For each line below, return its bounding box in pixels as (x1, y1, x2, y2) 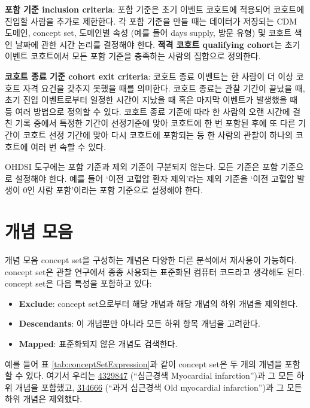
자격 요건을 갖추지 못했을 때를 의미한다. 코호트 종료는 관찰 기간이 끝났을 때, (23, 81, 305, 94)
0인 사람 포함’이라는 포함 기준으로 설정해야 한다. (23, 184, 203, 196)
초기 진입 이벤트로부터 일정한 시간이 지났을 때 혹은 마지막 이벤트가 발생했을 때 (5, 93, 298, 106)
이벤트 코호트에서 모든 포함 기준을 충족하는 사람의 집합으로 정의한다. (5, 50, 261, 62)
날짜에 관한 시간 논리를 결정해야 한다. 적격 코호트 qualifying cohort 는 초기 (15, 38, 300, 50)
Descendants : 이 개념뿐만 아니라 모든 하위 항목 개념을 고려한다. (19, 317, 260, 330)
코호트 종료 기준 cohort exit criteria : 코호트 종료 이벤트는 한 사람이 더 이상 (5, 69, 294, 82)
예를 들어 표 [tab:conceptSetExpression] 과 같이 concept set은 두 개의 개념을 (5, 357, 282, 370)
